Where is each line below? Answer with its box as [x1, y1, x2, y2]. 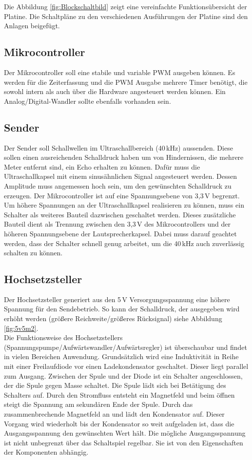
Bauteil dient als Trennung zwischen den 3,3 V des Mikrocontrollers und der [4, 219, 231, 229]
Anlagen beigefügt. [4, 20, 60, 31]
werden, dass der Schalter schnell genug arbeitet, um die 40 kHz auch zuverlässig [4, 238, 244, 248]
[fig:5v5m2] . [4, 323, 39, 333]
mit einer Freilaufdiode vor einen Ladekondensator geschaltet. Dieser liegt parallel [4, 361, 249, 371]
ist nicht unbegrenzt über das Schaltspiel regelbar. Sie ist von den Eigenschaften [4, 437, 243, 447]
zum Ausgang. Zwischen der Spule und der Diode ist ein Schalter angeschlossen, [4, 370, 243, 381]
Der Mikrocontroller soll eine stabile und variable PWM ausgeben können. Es [4, 67, 235, 77]
